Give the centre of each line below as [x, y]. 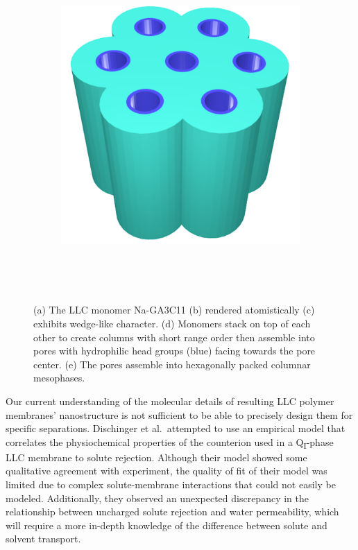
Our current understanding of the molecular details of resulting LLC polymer [170, 401]
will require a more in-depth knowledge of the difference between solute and [167, 525]
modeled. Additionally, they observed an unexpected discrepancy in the [157, 498]
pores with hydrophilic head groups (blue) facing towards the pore [174, 351]
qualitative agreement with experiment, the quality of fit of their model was [167, 471]
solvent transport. [43, 539]
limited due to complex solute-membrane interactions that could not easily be [171, 484]
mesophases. [59, 378]
